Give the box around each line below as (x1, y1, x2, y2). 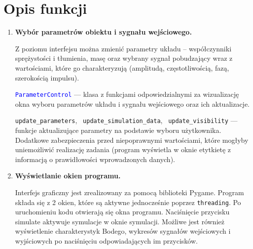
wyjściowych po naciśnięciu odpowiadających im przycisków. (15, 236, 198, 246)
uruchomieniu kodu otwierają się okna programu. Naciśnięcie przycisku (15, 207, 230, 217)
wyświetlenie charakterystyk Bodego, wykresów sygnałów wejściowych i (15, 226, 231, 236)
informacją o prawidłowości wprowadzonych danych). (15, 154, 175, 164)
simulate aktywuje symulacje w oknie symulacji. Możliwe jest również (15, 216, 224, 226)
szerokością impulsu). (15, 72, 79, 83)
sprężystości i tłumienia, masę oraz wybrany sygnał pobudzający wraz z (15, 53, 233, 63)
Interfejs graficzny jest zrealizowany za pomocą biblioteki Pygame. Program (15, 187, 244, 197)
